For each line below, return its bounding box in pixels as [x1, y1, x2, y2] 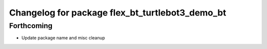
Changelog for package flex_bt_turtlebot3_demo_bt [9, 7, 226, 18]
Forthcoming [9, 21, 53, 30]
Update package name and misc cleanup [21, 35, 105, 41]
